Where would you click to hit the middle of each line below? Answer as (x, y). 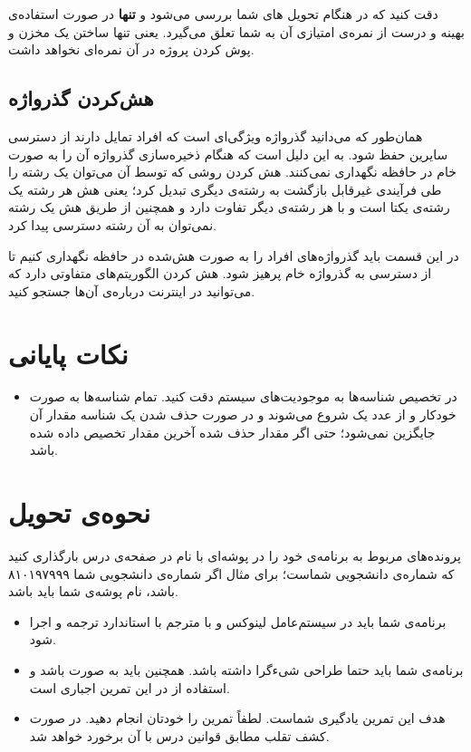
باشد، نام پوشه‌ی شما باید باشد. (93, 591)
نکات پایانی (68, 353)
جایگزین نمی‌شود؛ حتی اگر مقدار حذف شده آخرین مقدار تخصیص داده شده (232, 432)
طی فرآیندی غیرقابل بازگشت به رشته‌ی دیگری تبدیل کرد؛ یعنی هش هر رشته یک (225, 189)
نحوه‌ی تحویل (79, 512)
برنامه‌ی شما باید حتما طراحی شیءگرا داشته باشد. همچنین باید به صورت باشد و (246, 669)
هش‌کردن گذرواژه (81, 98)
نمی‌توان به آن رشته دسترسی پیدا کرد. (112, 224)
